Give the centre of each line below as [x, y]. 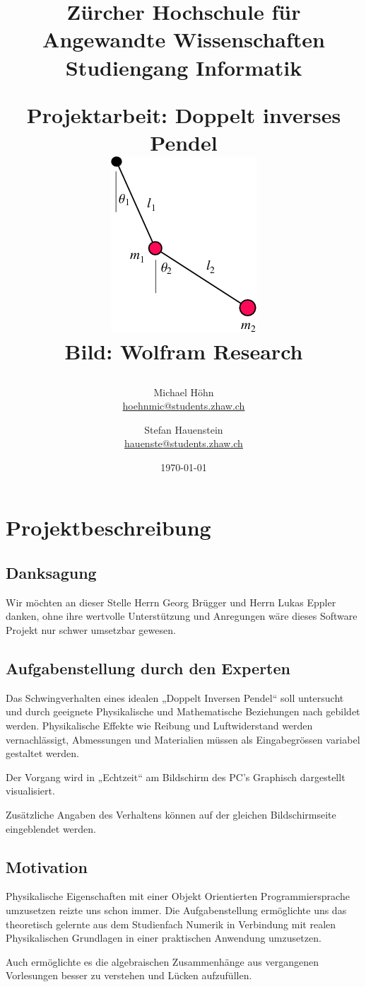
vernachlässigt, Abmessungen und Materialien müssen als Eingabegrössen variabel [183, 739]
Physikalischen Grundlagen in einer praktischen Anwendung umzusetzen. [164, 938]
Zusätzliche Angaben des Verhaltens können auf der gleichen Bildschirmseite [171, 814]
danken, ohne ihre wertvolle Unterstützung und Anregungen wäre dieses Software [182, 616]
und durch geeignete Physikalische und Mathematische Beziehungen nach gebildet [183, 711]
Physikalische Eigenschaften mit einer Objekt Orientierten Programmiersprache [178, 896]
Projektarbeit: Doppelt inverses [184, 114]
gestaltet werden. [42, 753]
